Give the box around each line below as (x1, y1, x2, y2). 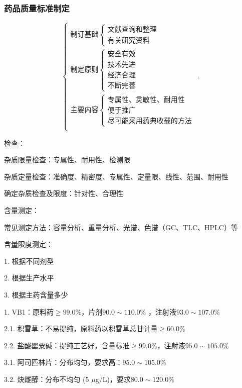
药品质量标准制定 (4, 2, 70, 14)
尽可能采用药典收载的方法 (107, 118, 192, 125)
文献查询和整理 (107, 26, 157, 33)
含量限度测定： (4, 239, 53, 249)
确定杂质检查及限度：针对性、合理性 (4, 188, 123, 199)
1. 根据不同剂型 (4, 255, 54, 266)
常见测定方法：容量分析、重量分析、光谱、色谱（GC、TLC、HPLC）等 (4, 222, 238, 232)
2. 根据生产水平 (4, 272, 54, 283)
